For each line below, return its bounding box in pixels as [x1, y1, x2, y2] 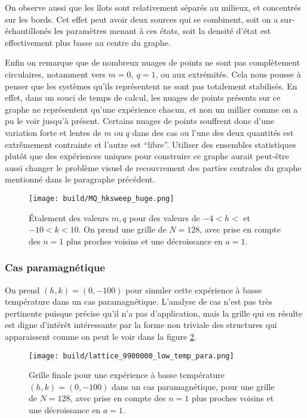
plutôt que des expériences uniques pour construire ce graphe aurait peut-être [5, 150, 289, 162]
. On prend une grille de [78, 223, 167, 236]
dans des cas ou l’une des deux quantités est [132, 126, 294, 138]
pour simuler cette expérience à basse [125, 283, 262, 296]
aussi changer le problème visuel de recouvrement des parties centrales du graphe [5, 161, 302, 174]
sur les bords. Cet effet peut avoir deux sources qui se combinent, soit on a [5, 13, 278, 25]
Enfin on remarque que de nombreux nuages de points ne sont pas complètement [5, 56, 300, 69]
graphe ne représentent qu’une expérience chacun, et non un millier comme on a [5, 103, 298, 115]
